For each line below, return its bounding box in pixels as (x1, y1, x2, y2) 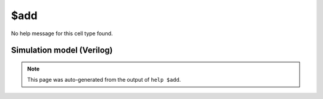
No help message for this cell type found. (11, 30, 113, 37)
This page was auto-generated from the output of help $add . (27, 76, 181, 83)
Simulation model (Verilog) (11, 45, 113, 55)
